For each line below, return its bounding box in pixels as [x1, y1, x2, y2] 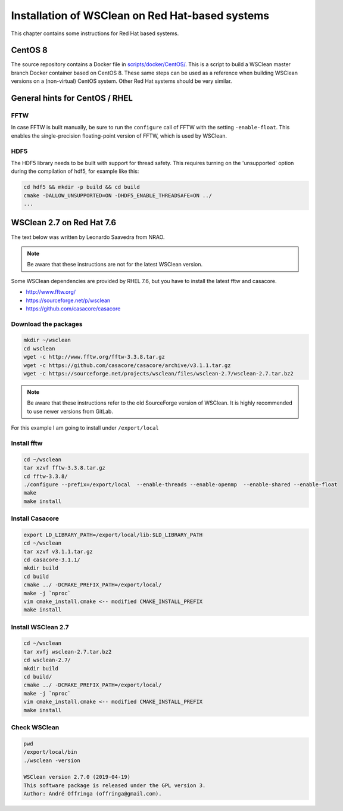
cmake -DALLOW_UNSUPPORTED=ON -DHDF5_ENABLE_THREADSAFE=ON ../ [23, 192, 213, 199]
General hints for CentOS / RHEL [11, 93, 133, 104]
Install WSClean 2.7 [11, 623, 69, 631]
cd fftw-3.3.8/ [23, 473, 68, 480]
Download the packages [11, 319, 83, 328]
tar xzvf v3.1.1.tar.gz [23, 548, 93, 555]
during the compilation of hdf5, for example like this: [11, 167, 139, 175]
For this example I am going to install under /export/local [11, 424, 159, 431]
